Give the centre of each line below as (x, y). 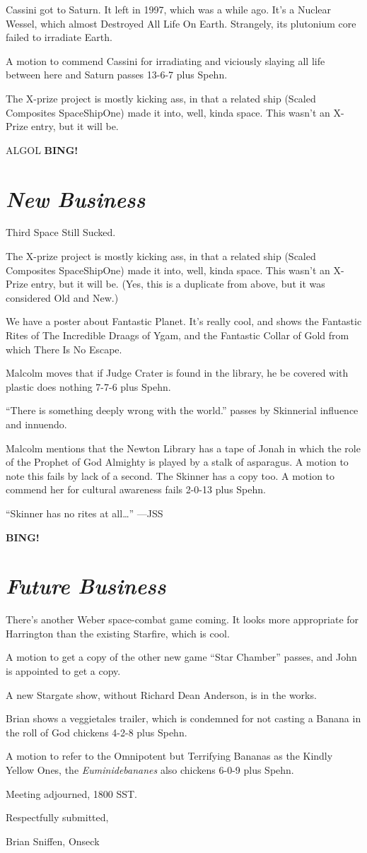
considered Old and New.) (62, 297)
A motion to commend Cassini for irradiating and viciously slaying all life (165, 60)
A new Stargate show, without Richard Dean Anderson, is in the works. (161, 694)
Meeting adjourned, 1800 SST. (71, 793)
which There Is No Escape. (64, 349)
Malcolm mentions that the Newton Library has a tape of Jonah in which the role (183, 448)
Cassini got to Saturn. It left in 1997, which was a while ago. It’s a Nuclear (169, 9)
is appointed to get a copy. (63, 671)
